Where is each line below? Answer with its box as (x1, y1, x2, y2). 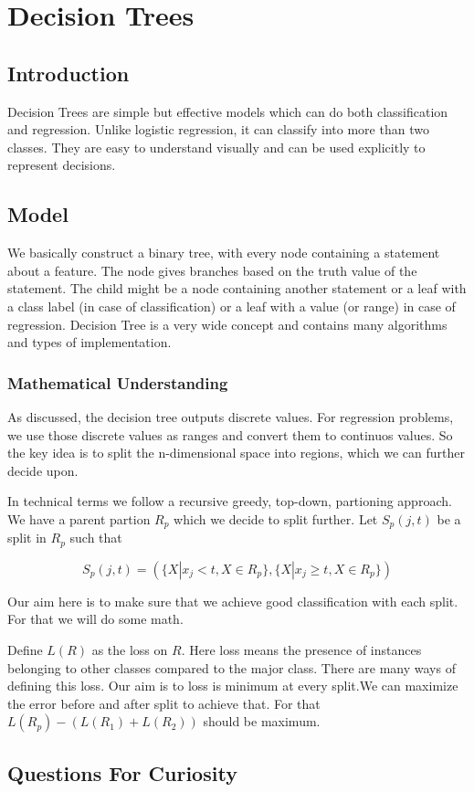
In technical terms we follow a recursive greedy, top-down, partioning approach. (7, 491, 452, 511)
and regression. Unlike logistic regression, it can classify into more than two (7, 120, 429, 139)
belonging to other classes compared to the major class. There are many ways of (7, 658, 456, 677)
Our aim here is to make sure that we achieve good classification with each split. (7, 591, 458, 610)
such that (69, 528, 122, 547)
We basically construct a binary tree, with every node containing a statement (7, 243, 440, 262)
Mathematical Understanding (7, 371, 228, 394)
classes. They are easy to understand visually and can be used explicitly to (7, 137, 426, 156)
